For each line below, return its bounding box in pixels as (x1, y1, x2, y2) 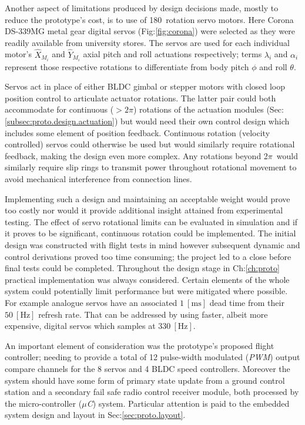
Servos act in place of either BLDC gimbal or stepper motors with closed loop (5, 80, 286, 93)
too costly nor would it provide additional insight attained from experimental (5, 204, 283, 216)
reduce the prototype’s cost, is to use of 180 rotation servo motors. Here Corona (5, 13, 294, 25)
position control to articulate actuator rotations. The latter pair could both (5, 91, 276, 104)
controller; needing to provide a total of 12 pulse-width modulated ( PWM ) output (5, 351, 300, 363)
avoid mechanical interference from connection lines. (5, 173, 192, 185)
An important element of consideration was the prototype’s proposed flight (5, 339, 274, 351)
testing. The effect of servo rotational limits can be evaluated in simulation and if (5, 215, 298, 228)
